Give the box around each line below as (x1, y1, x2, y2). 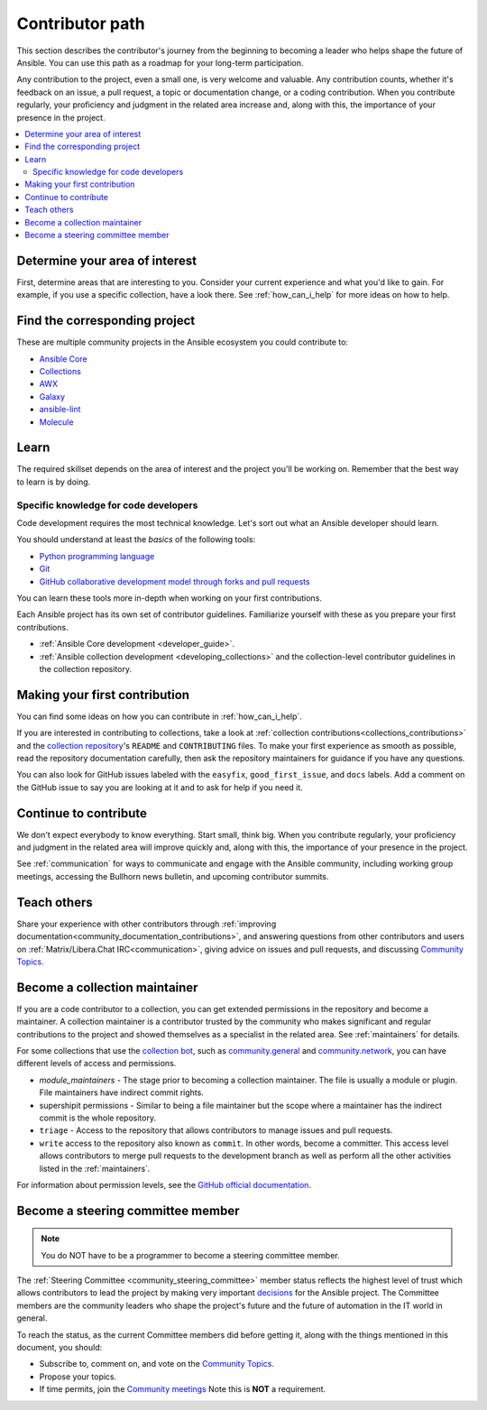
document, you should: (16, 1342, 103, 1353)
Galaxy (39, 391, 66, 401)
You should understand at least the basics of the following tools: (16, 534, 256, 545)
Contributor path (16, 14, 145, 33)
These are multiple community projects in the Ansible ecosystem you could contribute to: (16, 336, 349, 347)
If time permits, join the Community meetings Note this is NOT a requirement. (39, 1384, 326, 1395)
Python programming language (39, 550, 155, 561)
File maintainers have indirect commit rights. (39, 1087, 205, 1098)
